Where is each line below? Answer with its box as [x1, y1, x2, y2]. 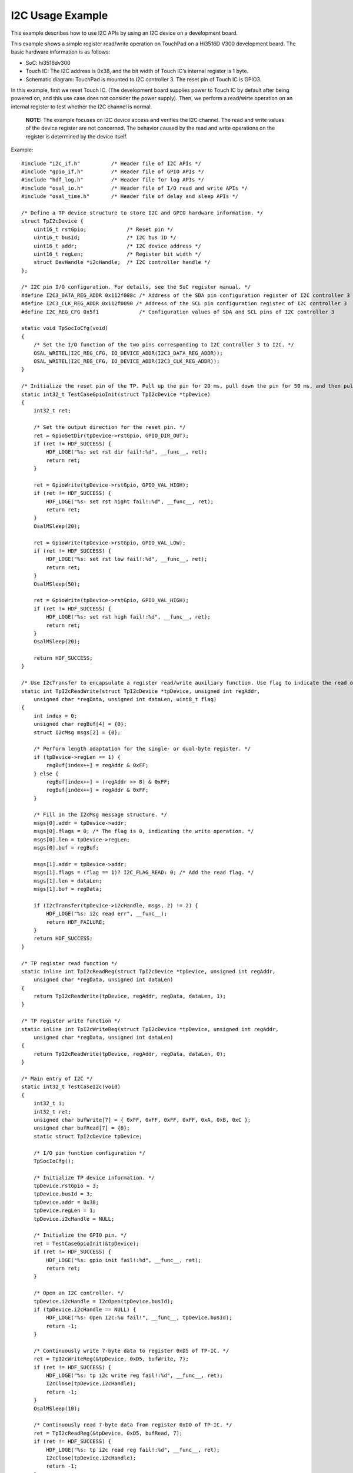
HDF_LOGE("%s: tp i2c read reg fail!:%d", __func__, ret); [46, 1446, 220, 1453]
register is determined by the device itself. [25, 133, 128, 140]
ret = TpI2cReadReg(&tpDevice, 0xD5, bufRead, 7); [33, 1429, 183, 1436]
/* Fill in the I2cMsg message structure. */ [33, 811, 168, 818]
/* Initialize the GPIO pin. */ [33, 1232, 127, 1238]
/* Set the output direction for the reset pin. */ [33, 424, 186, 431]
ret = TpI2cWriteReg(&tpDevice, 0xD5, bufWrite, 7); [33, 1356, 189, 1362]
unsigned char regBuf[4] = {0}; [33, 721, 127, 728]
